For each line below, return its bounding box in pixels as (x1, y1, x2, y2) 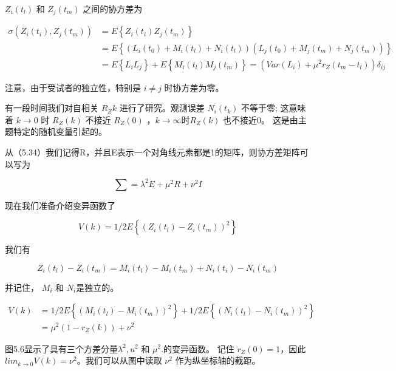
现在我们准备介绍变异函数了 (5, 199, 115, 211)
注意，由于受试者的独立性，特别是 (5, 81, 141, 94)
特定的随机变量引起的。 (13, 125, 107, 138)
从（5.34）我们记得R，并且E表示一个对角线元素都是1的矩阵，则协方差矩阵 (5, 145, 300, 158)
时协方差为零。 (164, 81, 224, 94)
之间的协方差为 (83, 2, 143, 15)
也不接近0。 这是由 (223, 113, 298, 126)
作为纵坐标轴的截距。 (175, 354, 261, 367)
